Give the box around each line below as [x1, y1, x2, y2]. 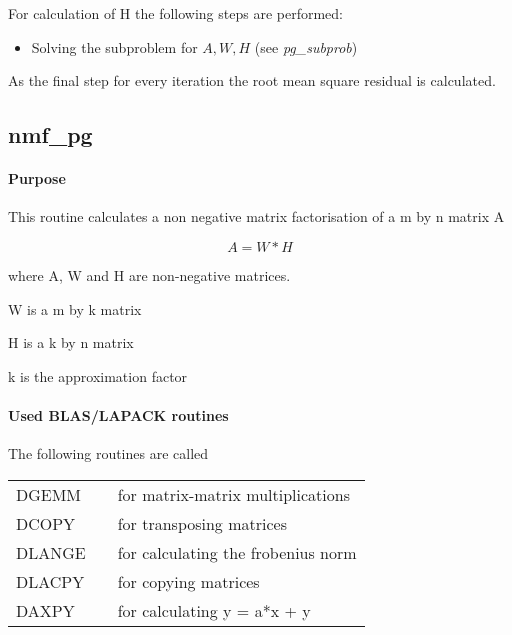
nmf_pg [8, 119, 93, 150]
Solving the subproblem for [31, 36, 198, 57]
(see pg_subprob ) [254, 36, 358, 57]
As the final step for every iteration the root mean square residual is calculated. [8, 70, 496, 91]
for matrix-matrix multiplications [117, 482, 350, 506]
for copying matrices [117, 569, 260, 593]
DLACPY [16, 569, 85, 593]
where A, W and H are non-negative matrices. [8, 264, 291, 285]
